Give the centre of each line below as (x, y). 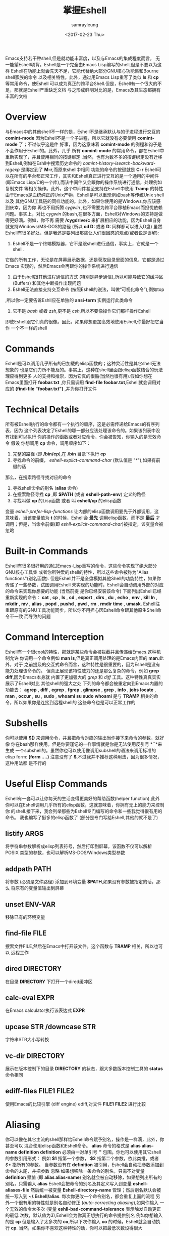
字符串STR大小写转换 (27, 1040)
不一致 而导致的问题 (30, 616)
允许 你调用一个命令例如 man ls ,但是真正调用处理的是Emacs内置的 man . (84, 658)
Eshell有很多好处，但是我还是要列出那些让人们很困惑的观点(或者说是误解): (82, 233)
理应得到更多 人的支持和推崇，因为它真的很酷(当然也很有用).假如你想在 (79, 376)
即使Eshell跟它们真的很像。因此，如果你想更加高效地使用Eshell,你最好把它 (82, 321)
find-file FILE (26, 933)
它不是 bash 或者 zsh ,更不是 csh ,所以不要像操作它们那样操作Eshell (81, 311)
